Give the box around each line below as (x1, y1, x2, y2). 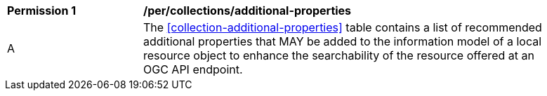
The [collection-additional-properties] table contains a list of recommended (143, 20, 542, 34)
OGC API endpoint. (143, 62, 243, 76)
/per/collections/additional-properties (143, 4, 352, 18)
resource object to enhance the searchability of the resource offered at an (143, 48, 534, 62)
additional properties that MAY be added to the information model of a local (143, 34, 542, 48)
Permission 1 (7, 4, 77, 18)
